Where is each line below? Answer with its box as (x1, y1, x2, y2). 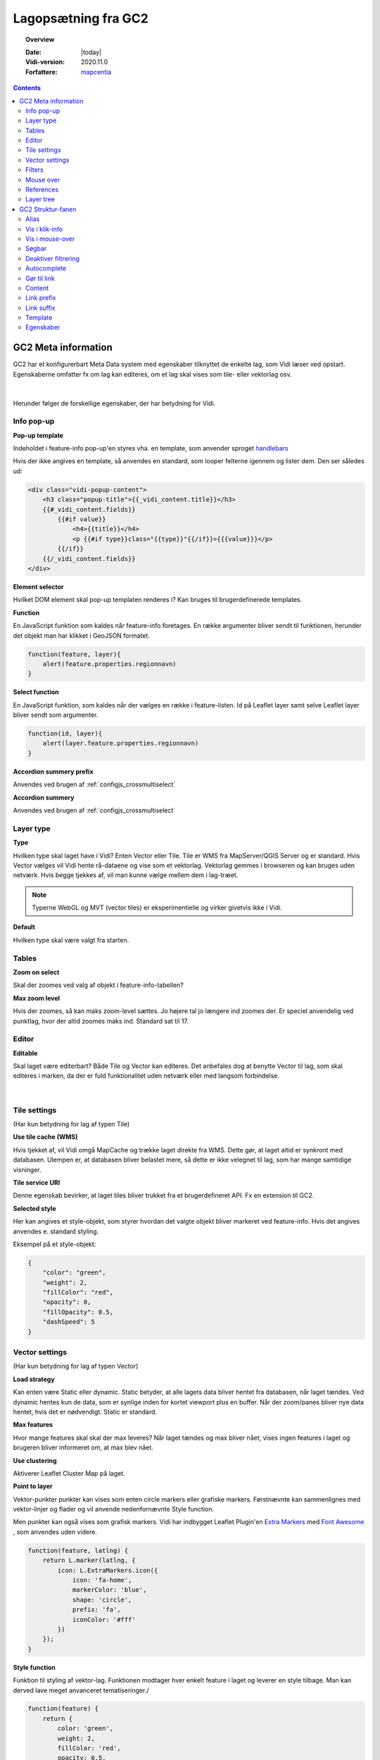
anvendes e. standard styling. (13, 1227, 99, 1236)
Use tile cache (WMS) (13, 1133, 78, 1141)
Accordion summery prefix (13, 767, 94, 776)
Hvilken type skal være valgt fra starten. (13, 936, 129, 944)
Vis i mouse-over (25, 234, 75, 243)
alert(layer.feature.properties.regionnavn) (42, 739, 199, 748)
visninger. (13, 1165, 42, 1174)
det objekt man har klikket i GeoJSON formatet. (13, 631, 151, 640)
